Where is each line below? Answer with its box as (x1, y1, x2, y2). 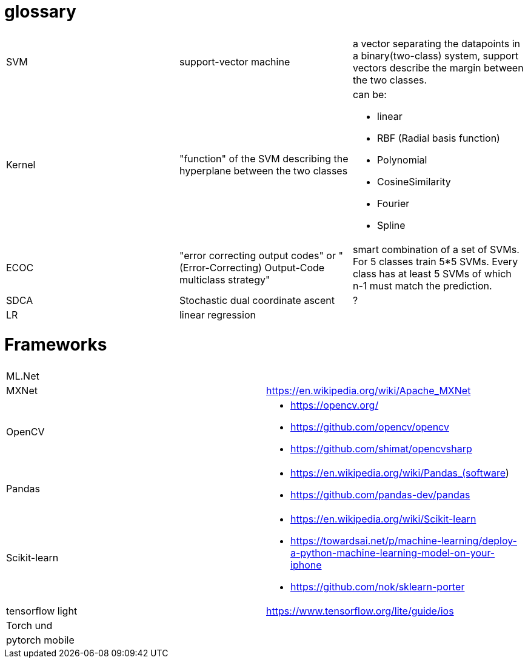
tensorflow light (6, 605, 78, 618)
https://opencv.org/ (290, 399, 379, 412)
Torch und (6, 619, 53, 632)
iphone (290, 559, 322, 572)
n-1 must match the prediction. (352, 279, 492, 292)
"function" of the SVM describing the (179, 152, 349, 165)
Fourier (376, 197, 410, 209)
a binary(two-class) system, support (352, 49, 519, 62)
